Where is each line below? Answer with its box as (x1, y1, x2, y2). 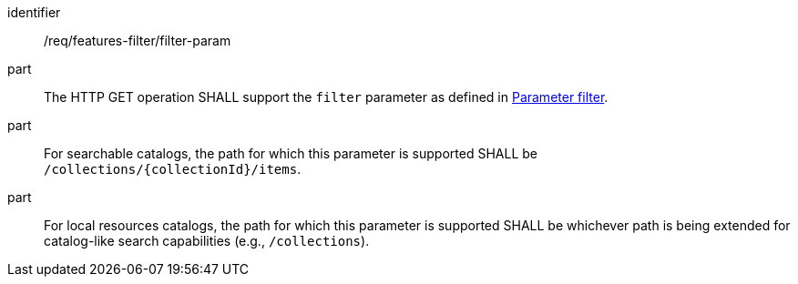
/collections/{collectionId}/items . (44, 161, 302, 177)
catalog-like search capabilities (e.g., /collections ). (44, 233, 370, 248)
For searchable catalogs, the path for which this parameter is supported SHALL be (44, 146, 537, 161)
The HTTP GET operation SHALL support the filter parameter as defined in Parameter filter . (44, 89, 609, 105)
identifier (7, 5, 61, 20)
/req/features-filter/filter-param (44, 33, 231, 48)
